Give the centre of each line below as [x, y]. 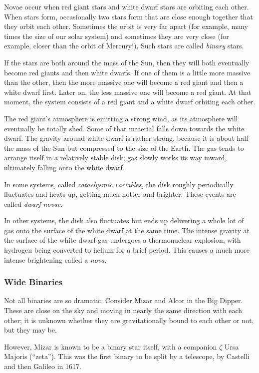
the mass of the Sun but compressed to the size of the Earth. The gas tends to [124, 148]
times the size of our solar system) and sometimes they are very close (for [117, 36]
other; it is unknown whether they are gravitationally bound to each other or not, [129, 320]
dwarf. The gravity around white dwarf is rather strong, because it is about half [126, 138]
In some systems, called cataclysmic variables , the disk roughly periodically [119, 184]
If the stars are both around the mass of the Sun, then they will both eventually [127, 62]
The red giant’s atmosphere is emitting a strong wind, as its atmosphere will [121, 118]
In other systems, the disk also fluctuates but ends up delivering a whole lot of [124, 220]
